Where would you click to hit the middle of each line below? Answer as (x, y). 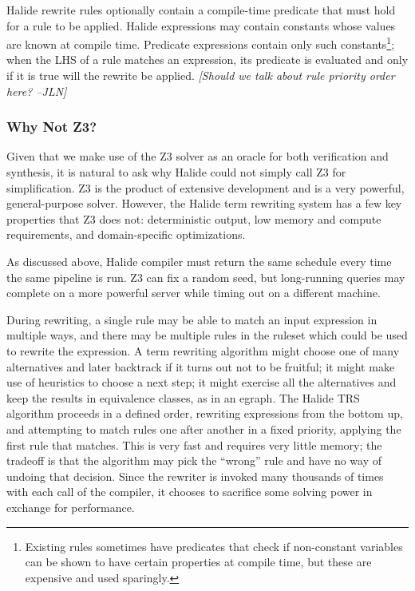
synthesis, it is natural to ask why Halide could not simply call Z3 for (176, 172)
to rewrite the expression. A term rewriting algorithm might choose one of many (203, 350)
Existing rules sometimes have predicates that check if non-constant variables (214, 546)
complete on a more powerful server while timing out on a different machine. (194, 293)
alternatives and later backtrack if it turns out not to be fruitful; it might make (201, 366)
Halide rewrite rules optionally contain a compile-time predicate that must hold (201, 10)
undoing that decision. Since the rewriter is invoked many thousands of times (195, 476)
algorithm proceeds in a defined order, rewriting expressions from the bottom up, (205, 413)
